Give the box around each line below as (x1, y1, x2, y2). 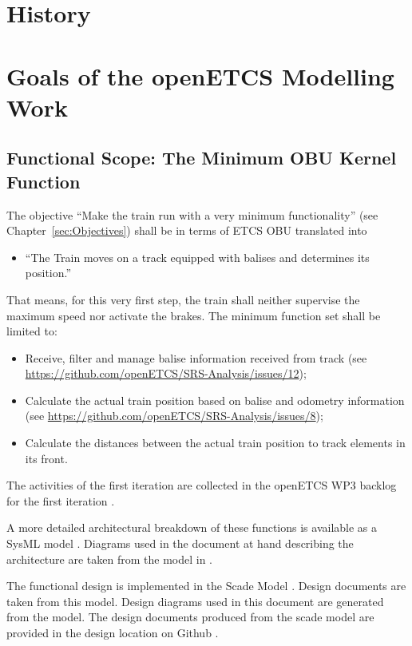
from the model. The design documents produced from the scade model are (6, 608, 374, 625)
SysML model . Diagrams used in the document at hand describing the (6, 535, 354, 552)
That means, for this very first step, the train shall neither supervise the (6, 291, 360, 307)
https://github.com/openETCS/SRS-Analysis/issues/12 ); (25, 365, 307, 382)
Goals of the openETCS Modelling (6, 59, 394, 92)
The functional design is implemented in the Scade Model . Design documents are (6, 577, 406, 594)
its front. (25, 450, 68, 466)
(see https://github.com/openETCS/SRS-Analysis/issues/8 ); (25, 407, 323, 424)
